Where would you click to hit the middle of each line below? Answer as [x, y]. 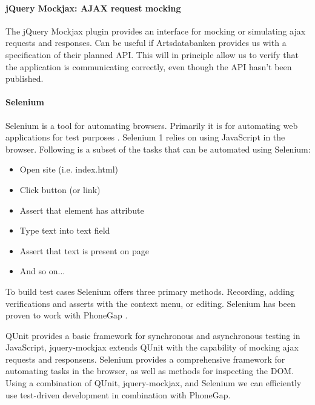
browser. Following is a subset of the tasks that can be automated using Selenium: [158, 149]
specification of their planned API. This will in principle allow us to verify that [152, 54]
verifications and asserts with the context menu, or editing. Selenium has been [151, 303]
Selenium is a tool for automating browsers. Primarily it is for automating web [152, 125]
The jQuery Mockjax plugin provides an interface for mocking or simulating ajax [156, 31]
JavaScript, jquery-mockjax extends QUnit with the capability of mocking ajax [152, 347]
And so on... [42, 271]
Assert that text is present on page [84, 250]
